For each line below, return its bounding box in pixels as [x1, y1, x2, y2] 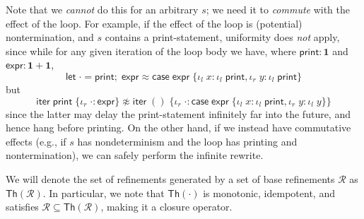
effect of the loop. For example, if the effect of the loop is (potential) [6, 16, 303, 30]
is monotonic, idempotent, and [203, 185, 335, 200]
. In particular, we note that [42, 185, 165, 200]
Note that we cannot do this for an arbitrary [6, 2, 199, 16]
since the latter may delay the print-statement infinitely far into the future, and [6, 106, 351, 121]
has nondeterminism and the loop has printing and [77, 134, 298, 148]
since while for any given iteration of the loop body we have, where [6, 43, 296, 58]
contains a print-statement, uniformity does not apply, [105, 30, 340, 45]
